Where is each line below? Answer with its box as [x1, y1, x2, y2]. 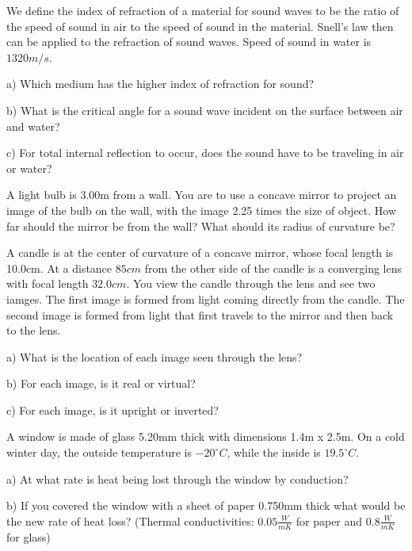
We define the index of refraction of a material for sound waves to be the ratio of [6, 2, 399, 18]
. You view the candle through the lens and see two [126, 275, 376, 292]
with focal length [6, 275, 89, 292]
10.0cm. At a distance [6, 259, 113, 276]
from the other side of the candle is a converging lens [144, 259, 402, 276]
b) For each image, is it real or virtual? [6, 375, 196, 392]
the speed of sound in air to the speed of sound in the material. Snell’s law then [6, 17, 394, 34]
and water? [6, 117, 60, 134]
